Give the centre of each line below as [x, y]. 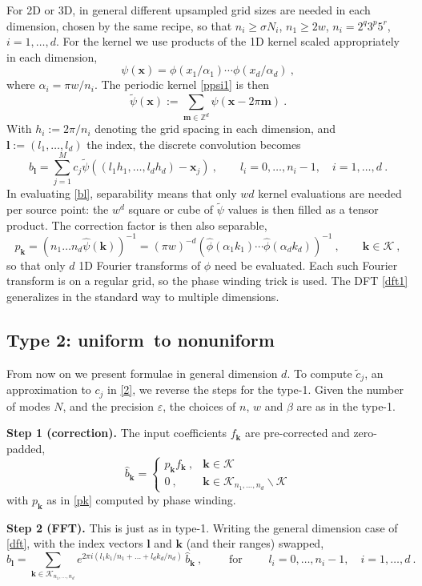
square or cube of [171, 209]
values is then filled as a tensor [303, 209]
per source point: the [58, 209]
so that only [36, 265]
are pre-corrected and [297, 433]
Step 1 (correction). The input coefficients [117, 433]
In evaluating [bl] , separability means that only [122, 193]
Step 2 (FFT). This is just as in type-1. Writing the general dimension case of [202, 527]
